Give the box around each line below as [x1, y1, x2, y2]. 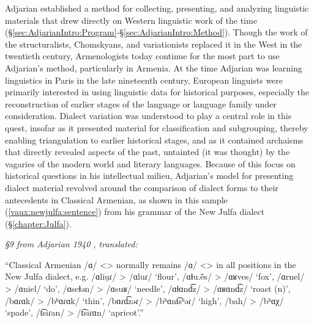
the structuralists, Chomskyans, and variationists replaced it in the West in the [5, 37, 302, 50]
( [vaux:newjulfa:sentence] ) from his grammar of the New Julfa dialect [5, 205, 264, 218]
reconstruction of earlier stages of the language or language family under [5, 97, 277, 110]
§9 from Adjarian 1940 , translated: [5, 238, 138, 250]
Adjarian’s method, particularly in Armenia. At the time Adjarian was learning [5, 61, 302, 74]
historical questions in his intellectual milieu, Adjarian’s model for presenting [5, 169, 294, 182]
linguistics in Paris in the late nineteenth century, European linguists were [5, 73, 283, 86]
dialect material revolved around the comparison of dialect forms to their [5, 181, 278, 194]
